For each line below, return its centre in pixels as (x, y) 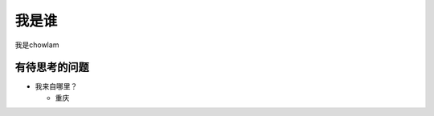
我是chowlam (37, 45)
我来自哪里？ (56, 86)
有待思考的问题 (52, 68)
